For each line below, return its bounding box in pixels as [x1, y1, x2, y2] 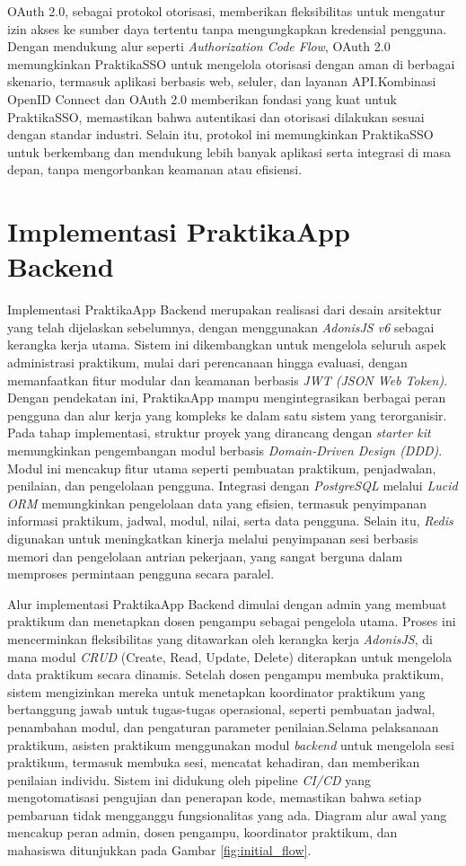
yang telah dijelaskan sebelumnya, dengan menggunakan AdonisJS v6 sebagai [7, 317, 435, 336]
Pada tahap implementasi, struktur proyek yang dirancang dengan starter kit [7, 423, 431, 442]
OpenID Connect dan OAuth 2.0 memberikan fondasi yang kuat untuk [7, 89, 397, 108]
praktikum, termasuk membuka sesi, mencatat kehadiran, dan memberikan [7, 753, 420, 772]
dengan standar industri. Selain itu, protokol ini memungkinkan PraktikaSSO [7, 125, 434, 144]
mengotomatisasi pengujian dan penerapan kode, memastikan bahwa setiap [7, 788, 422, 807]
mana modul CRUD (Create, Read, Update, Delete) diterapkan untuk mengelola [7, 647, 453, 666]
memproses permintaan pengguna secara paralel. [7, 564, 275, 583]
